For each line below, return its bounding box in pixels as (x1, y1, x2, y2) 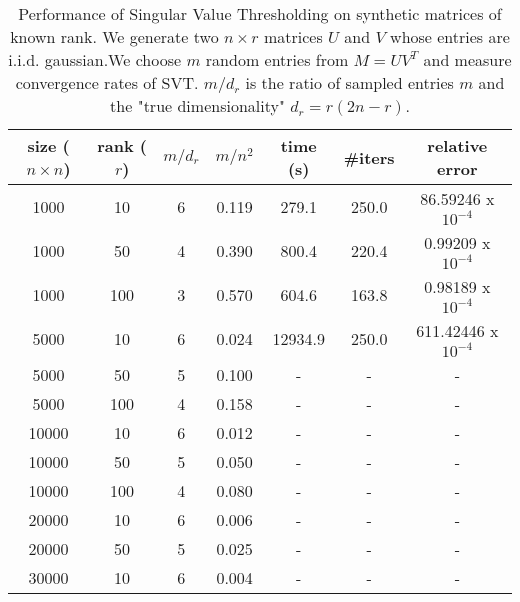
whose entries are (390, 25, 510, 48)
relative (427, 134, 488, 157)
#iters (343, 145, 395, 169)
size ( (27, 134, 70, 157)
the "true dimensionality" (110, 94, 285, 117)
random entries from (205, 48, 349, 71)
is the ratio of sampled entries (245, 71, 454, 94)
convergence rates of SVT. (15, 71, 199, 94)
